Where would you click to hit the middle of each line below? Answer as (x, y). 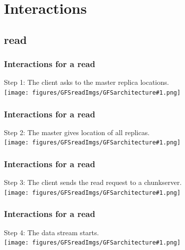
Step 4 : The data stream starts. (52, 232)
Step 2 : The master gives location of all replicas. (77, 132)
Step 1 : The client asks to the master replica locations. (87, 82)
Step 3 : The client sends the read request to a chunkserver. (93, 182)
